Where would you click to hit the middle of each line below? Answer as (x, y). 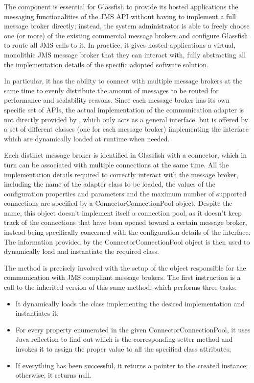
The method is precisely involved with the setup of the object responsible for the (125, 267)
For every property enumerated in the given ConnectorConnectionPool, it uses (133, 329)
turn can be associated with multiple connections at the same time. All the (116, 164)
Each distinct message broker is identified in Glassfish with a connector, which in (125, 155)
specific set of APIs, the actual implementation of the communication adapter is (124, 109)
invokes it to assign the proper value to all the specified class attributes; (123, 349)
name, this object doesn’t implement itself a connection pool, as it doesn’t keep (123, 212)
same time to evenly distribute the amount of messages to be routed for (111, 90)
